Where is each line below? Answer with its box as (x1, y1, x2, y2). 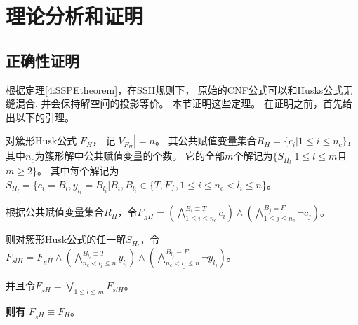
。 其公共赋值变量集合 (154, 133, 257, 148)
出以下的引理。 (6, 109, 74, 124)
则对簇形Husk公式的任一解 (6, 232, 126, 247)
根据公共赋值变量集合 (6, 205, 104, 219)
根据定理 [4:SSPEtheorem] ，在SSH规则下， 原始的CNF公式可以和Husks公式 (6, 82, 343, 97)
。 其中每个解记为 (37, 163, 119, 178)
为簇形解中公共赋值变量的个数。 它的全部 (34, 148, 225, 163)
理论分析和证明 (6, 1, 144, 30)
